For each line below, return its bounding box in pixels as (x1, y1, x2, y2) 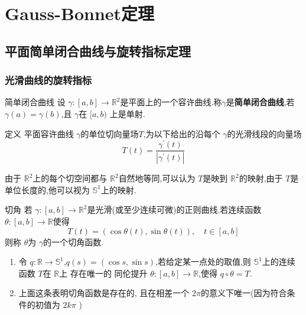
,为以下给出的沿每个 (143, 127, 220, 139)
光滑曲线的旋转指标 (5, 73, 92, 87)
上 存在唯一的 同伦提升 (59, 267, 148, 279)
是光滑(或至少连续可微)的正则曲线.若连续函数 (87, 203, 262, 216)
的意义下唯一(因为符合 (201, 287, 287, 299)
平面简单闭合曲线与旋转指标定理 (5, 41, 191, 60)
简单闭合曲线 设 (5, 96, 66, 108)
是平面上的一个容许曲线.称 (120, 96, 222, 108)
